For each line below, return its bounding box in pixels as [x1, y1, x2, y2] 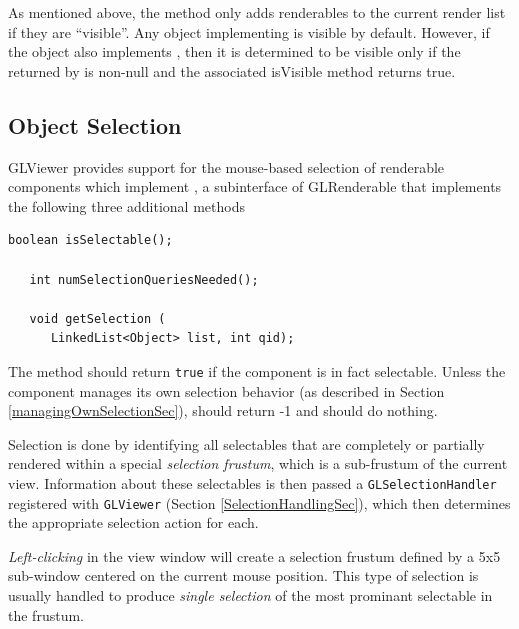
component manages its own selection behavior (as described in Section [8, 380, 445, 401]
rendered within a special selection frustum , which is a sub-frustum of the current [8, 453, 508, 474]
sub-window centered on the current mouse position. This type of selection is [8, 565, 479, 586]
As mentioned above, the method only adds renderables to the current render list [8, 2, 506, 22]
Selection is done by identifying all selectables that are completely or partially [8, 433, 485, 454]
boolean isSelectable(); [8, 233, 173, 248]
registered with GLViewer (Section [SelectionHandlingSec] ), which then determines [8, 492, 511, 513]
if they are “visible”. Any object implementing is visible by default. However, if [8, 21, 490, 42]
